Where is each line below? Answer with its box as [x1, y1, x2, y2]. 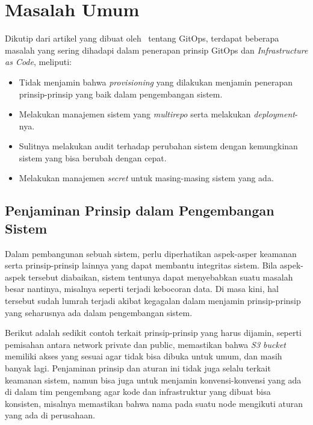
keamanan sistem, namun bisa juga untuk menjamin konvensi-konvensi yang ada [5, 373, 302, 386]
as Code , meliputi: [5, 55, 72, 68]
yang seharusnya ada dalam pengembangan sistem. [5, 306, 193, 318]
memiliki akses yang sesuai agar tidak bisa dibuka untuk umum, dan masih [5, 350, 282, 362]
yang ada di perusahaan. [5, 409, 95, 421]
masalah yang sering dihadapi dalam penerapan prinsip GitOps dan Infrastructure [5, 43, 308, 56]
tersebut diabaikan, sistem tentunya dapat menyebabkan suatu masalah [28, 270, 293, 283]
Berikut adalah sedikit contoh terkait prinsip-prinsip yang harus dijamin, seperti [5, 326, 302, 339]
